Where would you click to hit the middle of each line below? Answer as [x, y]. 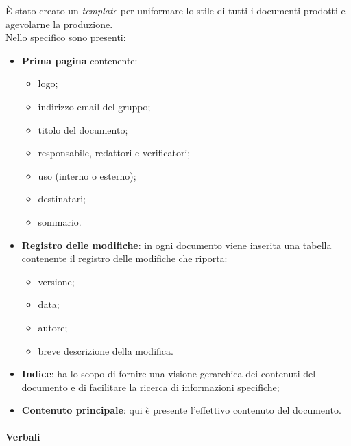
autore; [53, 327]
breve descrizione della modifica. [106, 350]
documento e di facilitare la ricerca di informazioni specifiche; [150, 387]
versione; [56, 281]
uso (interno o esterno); [87, 175]
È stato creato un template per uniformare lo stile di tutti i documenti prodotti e [175, 10]
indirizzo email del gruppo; [94, 106]
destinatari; [62, 199]
